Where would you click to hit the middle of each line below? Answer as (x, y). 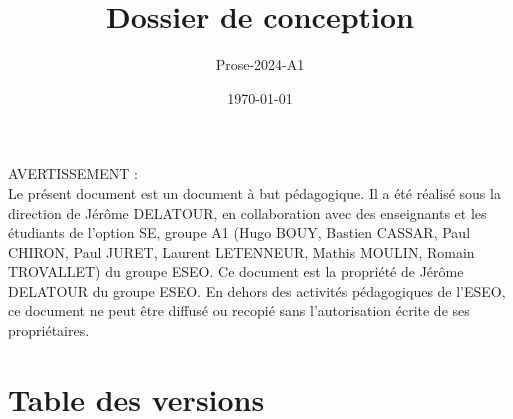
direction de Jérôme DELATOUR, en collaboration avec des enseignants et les (247, 212)
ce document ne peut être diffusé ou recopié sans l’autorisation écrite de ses (239, 310)
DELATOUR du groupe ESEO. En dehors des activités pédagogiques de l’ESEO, (257, 290)
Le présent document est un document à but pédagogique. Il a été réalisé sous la (254, 192)
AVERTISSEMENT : (73, 173)
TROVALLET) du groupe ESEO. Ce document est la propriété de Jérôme (236, 271)
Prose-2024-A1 (260, 64)
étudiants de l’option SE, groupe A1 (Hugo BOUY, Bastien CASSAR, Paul (239, 232)
